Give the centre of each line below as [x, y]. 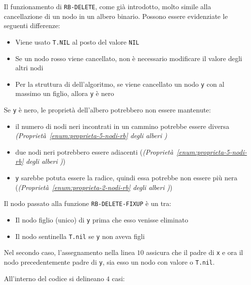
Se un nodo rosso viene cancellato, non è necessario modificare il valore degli [129, 58]
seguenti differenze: [32, 25]
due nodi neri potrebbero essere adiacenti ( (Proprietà [94, 151]
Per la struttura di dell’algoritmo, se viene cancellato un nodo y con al [120, 84]
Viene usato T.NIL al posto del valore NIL [77, 41]
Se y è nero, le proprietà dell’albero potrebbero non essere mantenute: [108, 110]
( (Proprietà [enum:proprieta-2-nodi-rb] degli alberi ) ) [94, 187]
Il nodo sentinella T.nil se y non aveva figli [80, 236]
